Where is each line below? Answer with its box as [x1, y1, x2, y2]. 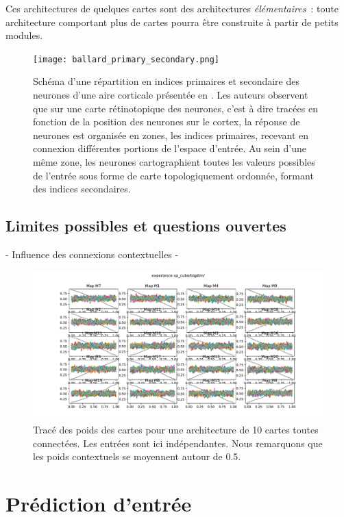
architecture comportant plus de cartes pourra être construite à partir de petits [5, 14, 339, 29]
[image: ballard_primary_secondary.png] [33, 54, 220, 64]
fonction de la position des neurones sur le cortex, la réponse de [33, 114, 300, 129]
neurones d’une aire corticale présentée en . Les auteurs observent [33, 88, 308, 102]
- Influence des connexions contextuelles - [5, 247, 179, 261]
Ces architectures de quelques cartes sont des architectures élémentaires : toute [5, 1, 339, 15]
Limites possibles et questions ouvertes [5, 215, 286, 236]
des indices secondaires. [33, 181, 131, 196]
